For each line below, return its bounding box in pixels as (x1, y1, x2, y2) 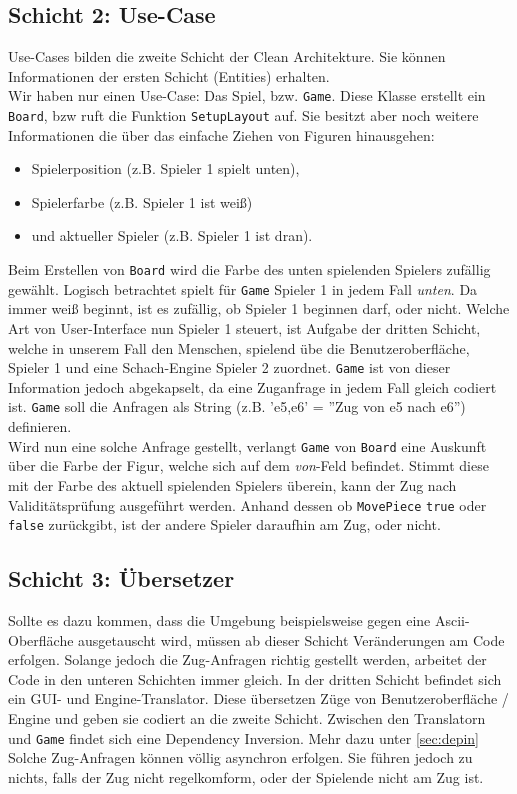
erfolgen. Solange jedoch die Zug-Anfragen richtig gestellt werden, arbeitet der (8, 649, 487, 670)
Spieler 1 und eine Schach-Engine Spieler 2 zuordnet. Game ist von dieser (8, 357, 451, 378)
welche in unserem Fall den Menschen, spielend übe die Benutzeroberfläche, (8, 337, 470, 358)
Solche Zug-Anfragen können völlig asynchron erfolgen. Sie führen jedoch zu (8, 747, 473, 768)
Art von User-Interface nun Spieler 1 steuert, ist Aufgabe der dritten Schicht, (8, 317, 481, 338)
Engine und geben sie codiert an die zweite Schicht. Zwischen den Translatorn (8, 708, 486, 728)
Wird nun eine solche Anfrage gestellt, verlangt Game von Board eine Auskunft (8, 435, 487, 456)
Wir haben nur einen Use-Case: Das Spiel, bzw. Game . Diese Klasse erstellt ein (8, 85, 486, 106)
